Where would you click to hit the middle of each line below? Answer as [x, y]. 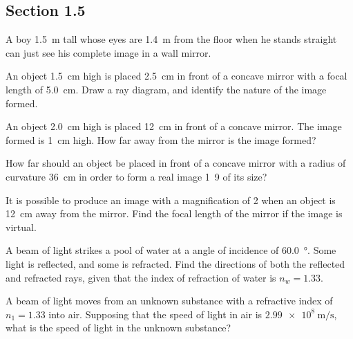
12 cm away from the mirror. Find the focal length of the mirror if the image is [174, 213]
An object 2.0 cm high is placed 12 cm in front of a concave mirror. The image [174, 126]
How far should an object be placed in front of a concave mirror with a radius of [176, 163]
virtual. [21, 227]
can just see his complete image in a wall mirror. [108, 52]
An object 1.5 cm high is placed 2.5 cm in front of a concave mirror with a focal [176, 76]
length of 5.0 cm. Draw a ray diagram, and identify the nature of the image [166, 89]
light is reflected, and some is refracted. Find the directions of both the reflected [175, 263]
